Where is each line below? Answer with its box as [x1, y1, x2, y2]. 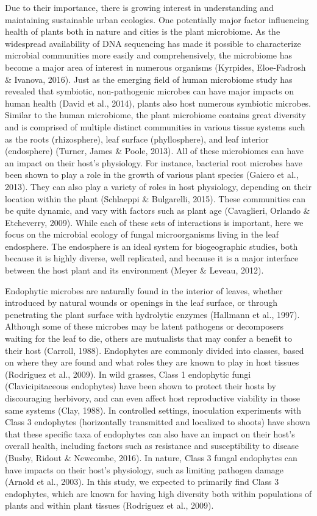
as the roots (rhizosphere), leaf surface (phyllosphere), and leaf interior [5, 132, 269, 145]
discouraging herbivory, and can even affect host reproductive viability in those [5, 392, 300, 404]
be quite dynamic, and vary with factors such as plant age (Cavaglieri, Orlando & [5, 204, 310, 217]
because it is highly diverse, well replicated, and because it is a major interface [5, 252, 299, 264]
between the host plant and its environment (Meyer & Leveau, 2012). [5, 264, 264, 277]
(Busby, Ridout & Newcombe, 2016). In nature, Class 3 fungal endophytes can [5, 451, 297, 464]
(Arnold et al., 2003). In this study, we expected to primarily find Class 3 [5, 475, 279, 488]
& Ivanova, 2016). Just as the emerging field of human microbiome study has [5, 72, 293, 85]
